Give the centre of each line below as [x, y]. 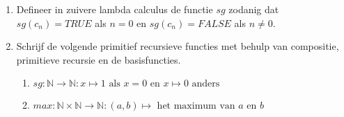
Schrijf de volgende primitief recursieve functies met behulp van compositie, [178, 46]
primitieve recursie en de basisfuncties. [99, 59]
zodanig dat [254, 9]
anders [206, 84]
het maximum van [196, 106]
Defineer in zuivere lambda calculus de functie [115, 9]
